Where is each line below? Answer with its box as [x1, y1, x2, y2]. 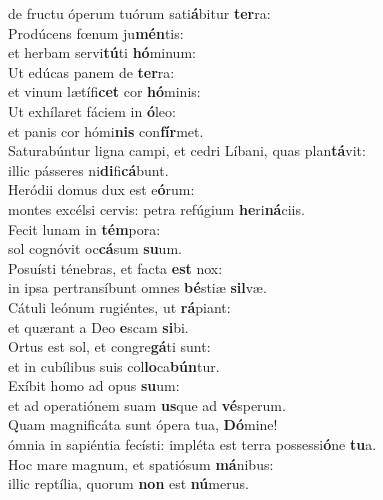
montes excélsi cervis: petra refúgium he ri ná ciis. [8, 198, 305, 219]
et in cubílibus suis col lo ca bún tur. [8, 355, 220, 376]
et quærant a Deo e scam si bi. [8, 316, 189, 337]
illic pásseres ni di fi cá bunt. [8, 159, 169, 180]
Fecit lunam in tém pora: [8, 218, 161, 239]
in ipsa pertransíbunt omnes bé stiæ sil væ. [8, 277, 267, 298]
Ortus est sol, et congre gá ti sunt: [8, 336, 211, 357]
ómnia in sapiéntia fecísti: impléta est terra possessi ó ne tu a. [8, 434, 377, 455]
